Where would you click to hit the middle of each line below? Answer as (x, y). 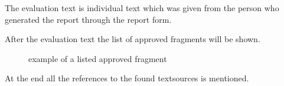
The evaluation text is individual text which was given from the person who (142, 8)
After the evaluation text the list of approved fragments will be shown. (133, 39)
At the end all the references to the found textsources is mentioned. (127, 78)
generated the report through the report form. (88, 19)
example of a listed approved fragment (98, 58)
